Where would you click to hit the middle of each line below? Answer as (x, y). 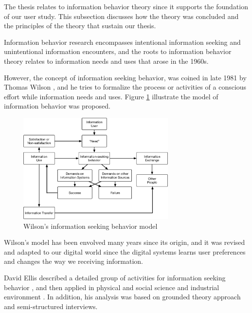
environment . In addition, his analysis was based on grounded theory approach (122, 297)
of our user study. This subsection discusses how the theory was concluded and (121, 16)
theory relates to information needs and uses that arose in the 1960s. (106, 61)
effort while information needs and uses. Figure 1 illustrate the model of (111, 96)
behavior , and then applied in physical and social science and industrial (112, 287)
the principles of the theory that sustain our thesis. (80, 26)
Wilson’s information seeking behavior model (90, 226)
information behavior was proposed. (57, 106)
